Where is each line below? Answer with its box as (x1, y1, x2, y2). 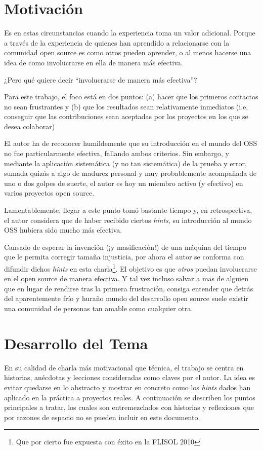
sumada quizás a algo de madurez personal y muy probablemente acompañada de (4, 168, 256, 178)
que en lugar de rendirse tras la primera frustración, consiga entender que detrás (4, 283, 253, 293)
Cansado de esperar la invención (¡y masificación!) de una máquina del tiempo (4, 241, 247, 252)
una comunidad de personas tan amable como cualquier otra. (4, 303, 193, 314)
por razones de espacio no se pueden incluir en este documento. (4, 411, 200, 422)
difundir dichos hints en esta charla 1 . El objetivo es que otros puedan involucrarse (4, 262, 257, 274)
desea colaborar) (4, 121, 55, 131)
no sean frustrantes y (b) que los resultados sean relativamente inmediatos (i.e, (4, 101, 248, 111)
